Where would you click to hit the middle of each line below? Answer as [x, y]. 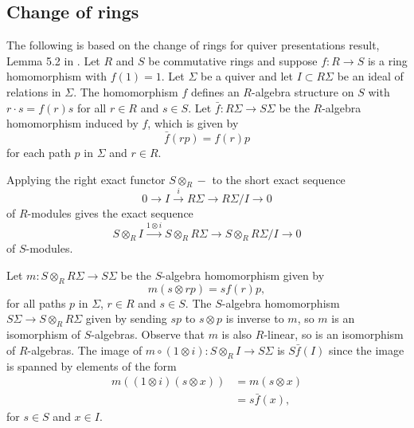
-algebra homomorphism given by [243, 275]
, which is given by [193, 123]
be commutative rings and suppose [233, 60]
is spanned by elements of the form [92, 365]
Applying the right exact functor [86, 179]
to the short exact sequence [279, 179]
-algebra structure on [303, 91]
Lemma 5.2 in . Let [53, 60]
